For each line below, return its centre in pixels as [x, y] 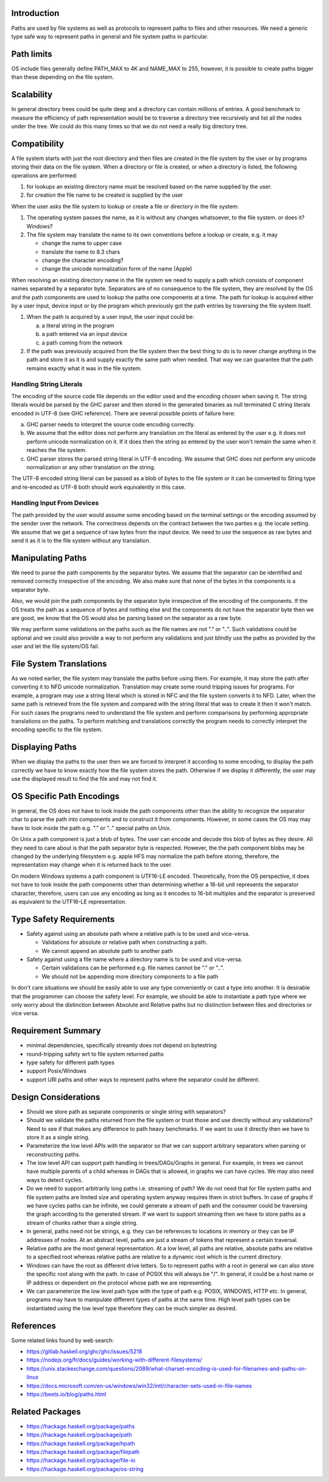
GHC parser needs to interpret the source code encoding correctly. [111, 425]
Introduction [35, 13]
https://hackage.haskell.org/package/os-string [85, 1469]
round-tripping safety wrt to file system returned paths [95, 1054]
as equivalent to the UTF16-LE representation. [69, 902]
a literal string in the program [78, 325]
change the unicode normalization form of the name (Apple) [117, 269]
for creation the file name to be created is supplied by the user [105, 195]
